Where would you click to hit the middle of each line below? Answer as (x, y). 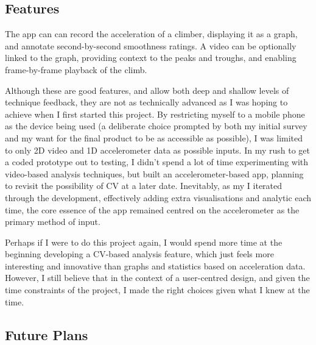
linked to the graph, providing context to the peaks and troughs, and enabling (151, 58)
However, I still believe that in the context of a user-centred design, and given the (157, 278)
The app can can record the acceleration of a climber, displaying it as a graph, (151, 34)
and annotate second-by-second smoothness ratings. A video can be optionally (151, 45)
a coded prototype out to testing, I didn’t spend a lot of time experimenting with (157, 162)
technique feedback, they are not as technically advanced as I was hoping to (146, 102)
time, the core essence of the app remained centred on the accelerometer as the (152, 209)
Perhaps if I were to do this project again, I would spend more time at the (144, 242)
